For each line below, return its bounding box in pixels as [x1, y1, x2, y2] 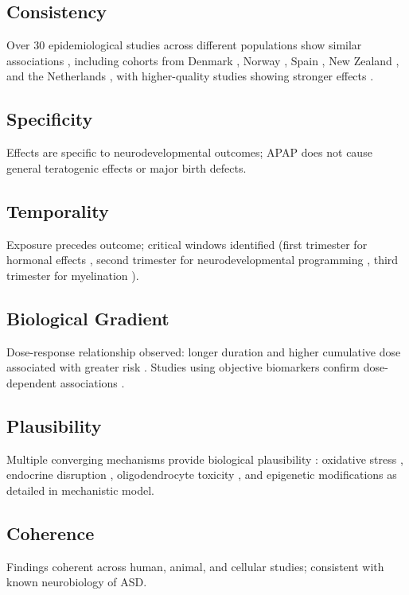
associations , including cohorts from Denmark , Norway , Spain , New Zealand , [6, 52, 399, 68]
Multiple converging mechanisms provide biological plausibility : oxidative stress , [6, 450, 403, 467]
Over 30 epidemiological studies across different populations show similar [6, 37, 362, 53]
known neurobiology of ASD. [6, 574, 147, 590]
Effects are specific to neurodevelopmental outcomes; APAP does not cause [6, 144, 372, 161]
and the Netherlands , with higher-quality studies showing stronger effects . [6, 68, 374, 84]
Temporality [6, 198, 109, 223]
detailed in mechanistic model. [6, 481, 154, 498]
